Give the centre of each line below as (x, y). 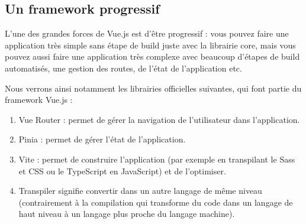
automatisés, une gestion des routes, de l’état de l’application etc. (123, 68)
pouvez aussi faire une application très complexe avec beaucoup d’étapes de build (152, 56)
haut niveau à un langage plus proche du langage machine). (127, 214)
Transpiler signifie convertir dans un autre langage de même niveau (140, 191)
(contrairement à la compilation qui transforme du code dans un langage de (156, 202)
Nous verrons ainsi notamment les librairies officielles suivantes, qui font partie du (153, 88)
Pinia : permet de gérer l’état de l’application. (102, 139)
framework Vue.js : (39, 100)
